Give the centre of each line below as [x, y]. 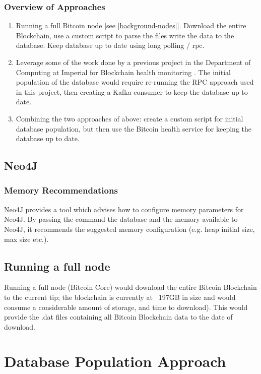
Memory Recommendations [61, 190]
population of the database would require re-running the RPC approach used [135, 82]
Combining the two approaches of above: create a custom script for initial [129, 118]
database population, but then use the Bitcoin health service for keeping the [134, 128]
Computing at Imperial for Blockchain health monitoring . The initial [123, 72]
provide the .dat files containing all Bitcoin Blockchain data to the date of [118, 317]
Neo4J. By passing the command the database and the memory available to [121, 219]
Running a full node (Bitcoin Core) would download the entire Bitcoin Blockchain [130, 287]
